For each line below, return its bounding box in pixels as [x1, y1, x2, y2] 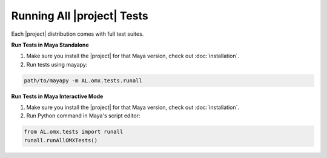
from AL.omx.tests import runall [24, 128, 124, 136]
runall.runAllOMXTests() [24, 137, 98, 143]
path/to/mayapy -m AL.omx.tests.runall [24, 77, 142, 84]
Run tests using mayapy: [26, 61, 88, 68]
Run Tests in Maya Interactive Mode [11, 93, 104, 100]
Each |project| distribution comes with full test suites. [11, 30, 144, 38]
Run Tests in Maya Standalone [11, 41, 89, 48]
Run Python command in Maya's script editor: [26, 112, 140, 119]
